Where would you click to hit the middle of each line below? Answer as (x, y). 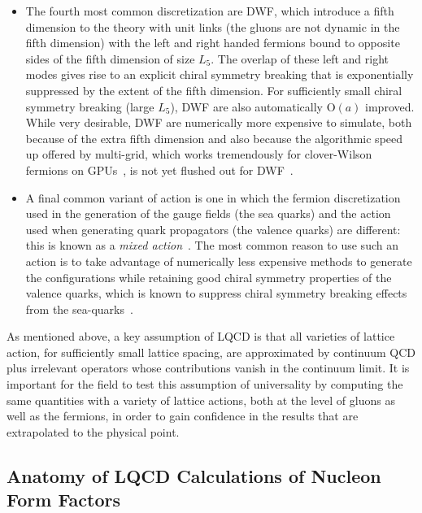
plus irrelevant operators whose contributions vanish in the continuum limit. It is (208, 368)
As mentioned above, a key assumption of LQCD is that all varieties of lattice (201, 336)
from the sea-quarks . (79, 309)
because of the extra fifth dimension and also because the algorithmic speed (214, 138)
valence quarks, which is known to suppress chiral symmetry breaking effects (216, 293)
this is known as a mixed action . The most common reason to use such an (212, 245)
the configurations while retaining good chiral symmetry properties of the (209, 277)
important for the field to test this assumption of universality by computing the (205, 384)
